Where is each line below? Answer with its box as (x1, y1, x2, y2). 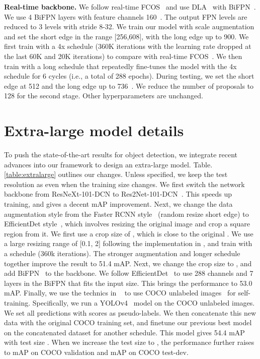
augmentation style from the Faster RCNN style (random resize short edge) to (4, 208, 249, 219)
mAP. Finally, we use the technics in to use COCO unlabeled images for (4, 287, 236, 298)
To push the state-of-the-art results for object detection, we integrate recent (4, 149, 238, 160)
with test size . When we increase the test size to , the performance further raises (4, 337, 254, 347)
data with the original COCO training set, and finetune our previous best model (4, 317, 252, 328)
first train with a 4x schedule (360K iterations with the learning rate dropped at (4, 41, 251, 51)
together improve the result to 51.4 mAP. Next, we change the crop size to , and (4, 258, 252, 268)
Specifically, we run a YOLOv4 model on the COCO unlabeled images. (32, 297, 255, 308)
